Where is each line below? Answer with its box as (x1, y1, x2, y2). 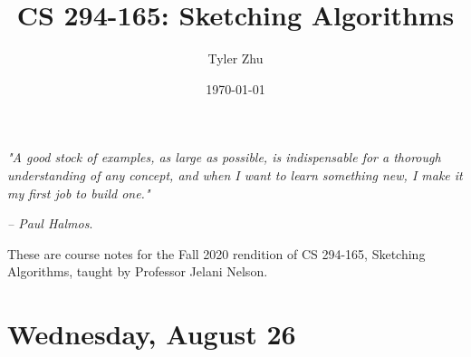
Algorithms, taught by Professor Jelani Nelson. (7, 262, 268, 281)
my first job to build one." (7, 183, 150, 202)
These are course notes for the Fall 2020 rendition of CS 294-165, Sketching (7, 244, 426, 263)
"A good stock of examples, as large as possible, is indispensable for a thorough (7, 148, 441, 167)
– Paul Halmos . (7, 214, 93, 233)
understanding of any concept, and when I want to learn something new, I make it (7, 165, 463, 184)
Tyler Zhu (207, 49, 264, 68)
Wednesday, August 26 (7, 315, 296, 352)
